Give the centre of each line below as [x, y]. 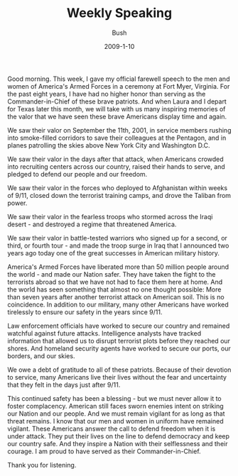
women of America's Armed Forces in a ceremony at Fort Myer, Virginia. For [119, 86]
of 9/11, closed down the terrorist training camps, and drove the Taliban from [119, 195]
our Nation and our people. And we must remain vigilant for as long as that [116, 414]
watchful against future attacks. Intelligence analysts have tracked [104, 333]
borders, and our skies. [41, 355]
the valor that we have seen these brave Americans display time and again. [117, 116]
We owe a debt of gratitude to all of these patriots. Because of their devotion [119, 370]
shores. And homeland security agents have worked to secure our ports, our [119, 348]
